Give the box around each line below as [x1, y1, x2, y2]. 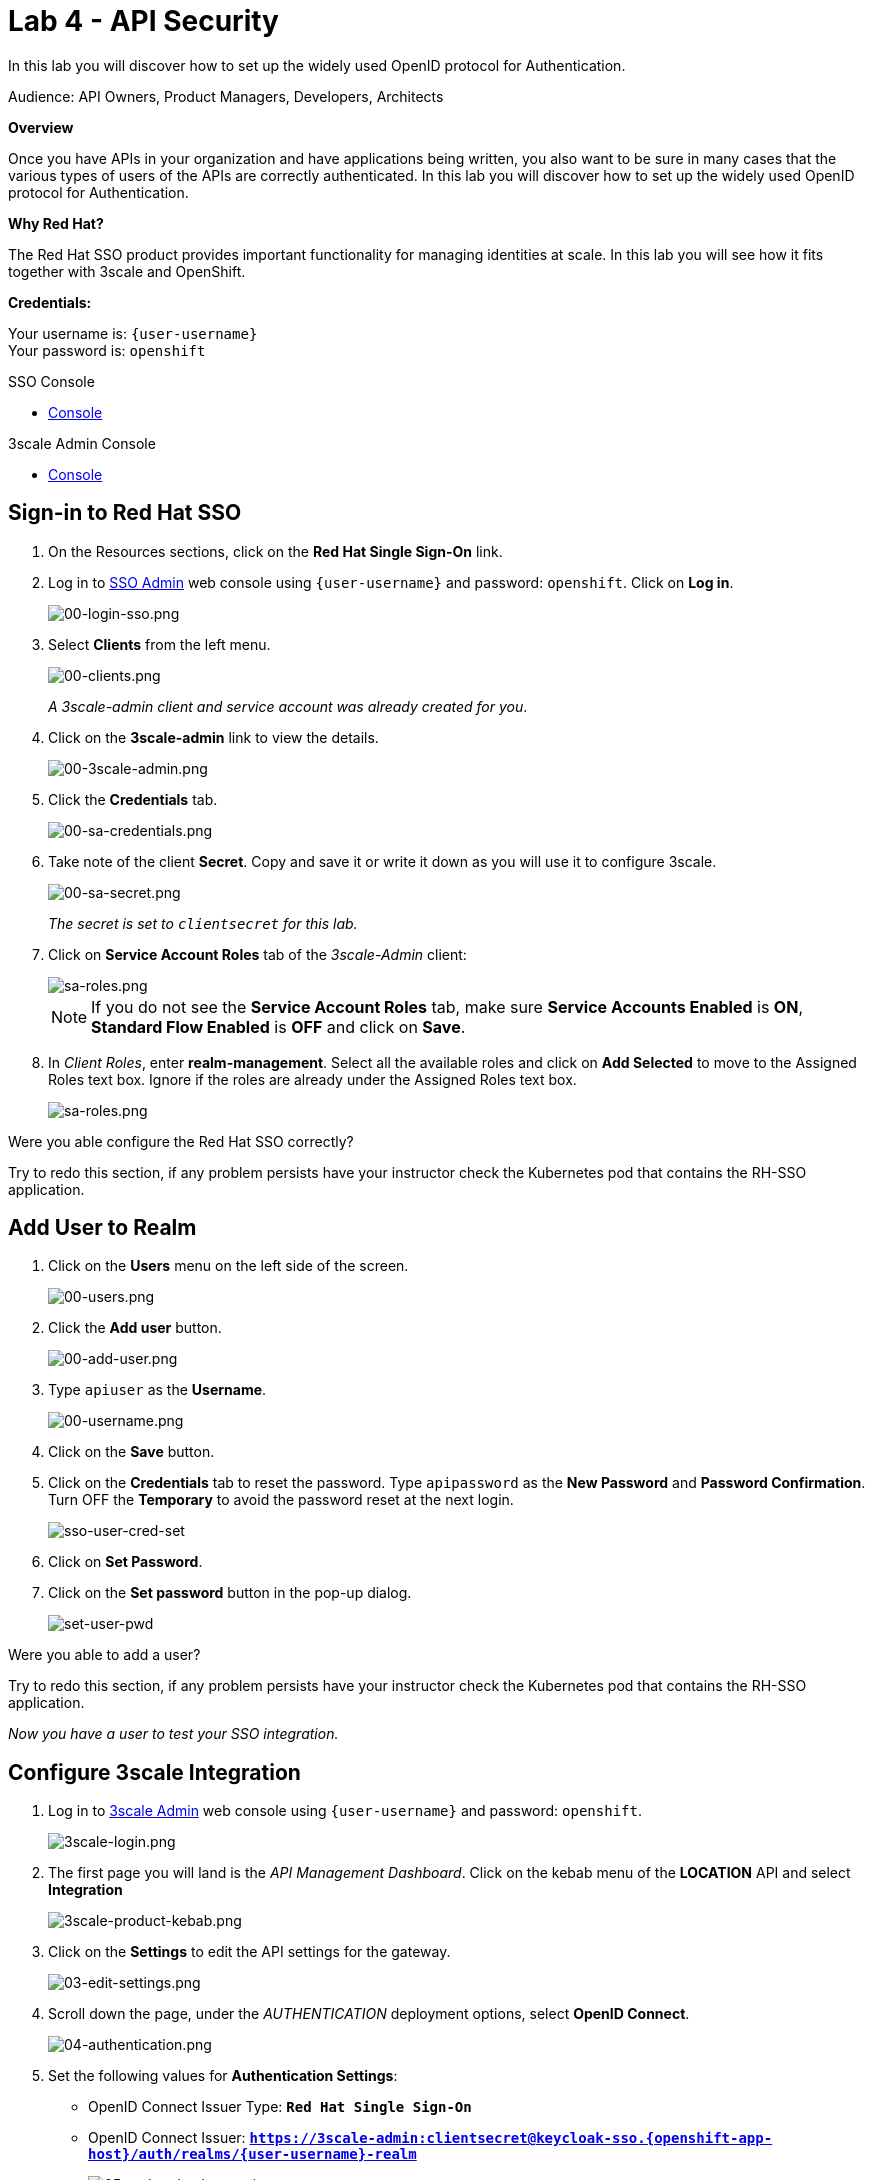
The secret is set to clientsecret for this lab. [48, 914, 358, 932]
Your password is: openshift [8, 341, 206, 359]
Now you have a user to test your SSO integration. [8, 1725, 339, 1743]
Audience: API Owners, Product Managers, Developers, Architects [8, 87, 444, 105]
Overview [8, 118, 74, 136]
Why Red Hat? [8, 214, 104, 232]
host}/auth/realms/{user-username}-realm [88, 2146, 417, 2163]
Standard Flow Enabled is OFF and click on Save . [91, 1016, 466, 1037]
